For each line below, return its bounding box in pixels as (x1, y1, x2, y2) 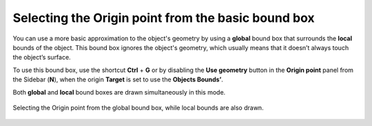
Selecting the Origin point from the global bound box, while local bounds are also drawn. (12, 103, 265, 112)
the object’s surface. (12, 53, 72, 62)
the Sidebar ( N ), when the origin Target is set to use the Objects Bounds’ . (12, 75, 224, 84)
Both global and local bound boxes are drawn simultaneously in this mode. (12, 88, 226, 96)
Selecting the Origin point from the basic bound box (12, 10, 315, 25)
